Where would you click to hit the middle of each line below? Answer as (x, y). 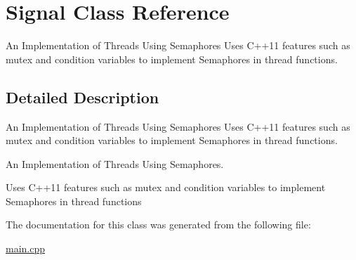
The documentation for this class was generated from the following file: (158, 225)
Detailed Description (83, 97)
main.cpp (26, 248)
